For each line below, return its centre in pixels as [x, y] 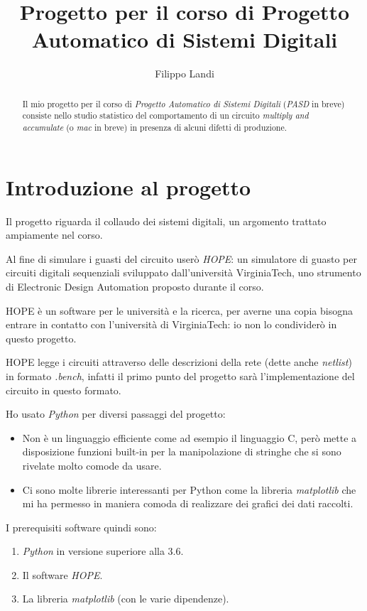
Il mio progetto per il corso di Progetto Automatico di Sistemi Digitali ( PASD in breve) [183, 103]
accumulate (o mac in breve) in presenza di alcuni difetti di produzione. [155, 128]
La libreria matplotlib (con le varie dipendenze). [126, 599]
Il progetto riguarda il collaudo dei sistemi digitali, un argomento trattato [166, 221]
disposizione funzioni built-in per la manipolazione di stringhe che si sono [182, 452]
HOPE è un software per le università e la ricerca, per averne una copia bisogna [179, 310]
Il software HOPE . [62, 574]
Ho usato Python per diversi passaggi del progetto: [116, 414]
